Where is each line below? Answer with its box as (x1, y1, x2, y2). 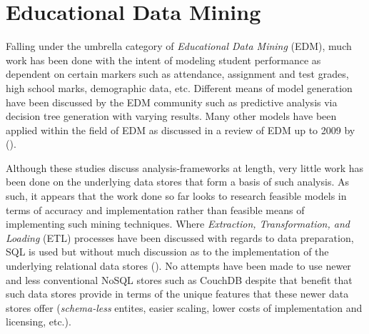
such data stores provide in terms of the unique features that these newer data (6, 286, 349, 301)
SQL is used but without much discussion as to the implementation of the (6, 244, 329, 259)
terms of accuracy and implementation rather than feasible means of (6, 202, 305, 217)
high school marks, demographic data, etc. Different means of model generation (6, 80, 353, 95)
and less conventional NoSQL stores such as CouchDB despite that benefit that (6, 272, 353, 287)
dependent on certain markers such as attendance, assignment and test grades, (6, 66, 349, 81)
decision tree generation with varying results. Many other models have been (6, 108, 337, 123)
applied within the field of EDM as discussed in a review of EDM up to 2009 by (6, 122, 355, 137)
